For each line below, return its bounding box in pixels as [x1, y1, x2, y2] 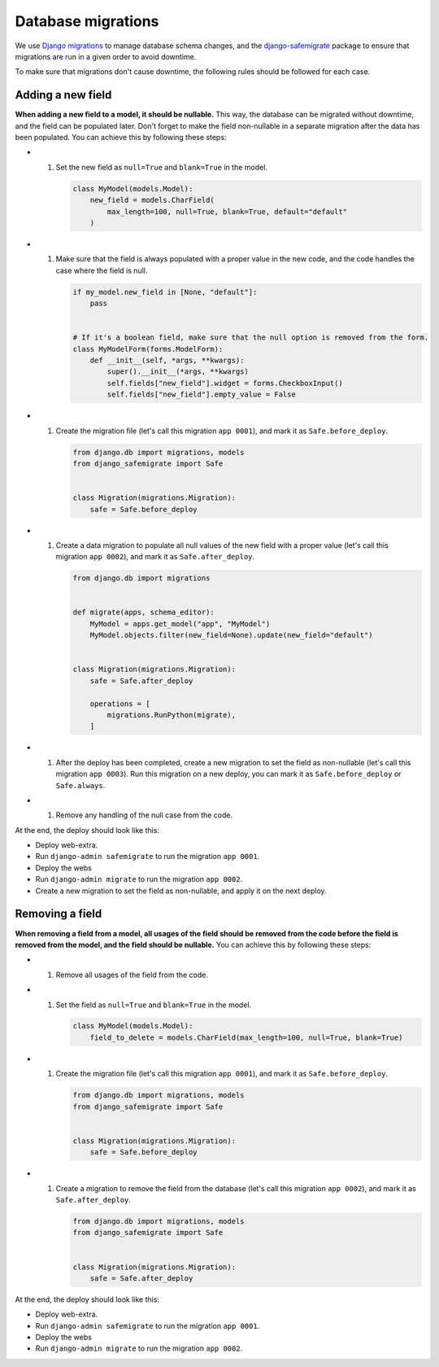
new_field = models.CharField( [89, 195, 215, 205]
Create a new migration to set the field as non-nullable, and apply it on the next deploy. [35, 886, 327, 896]
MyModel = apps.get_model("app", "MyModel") [89, 619, 271, 629]
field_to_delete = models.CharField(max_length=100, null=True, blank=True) [89, 1032, 403, 1042]
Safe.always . [55, 780, 106, 790]
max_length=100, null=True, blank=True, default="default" [106, 207, 348, 216]
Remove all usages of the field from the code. [55, 970, 209, 979]
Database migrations [15, 12, 159, 30]
